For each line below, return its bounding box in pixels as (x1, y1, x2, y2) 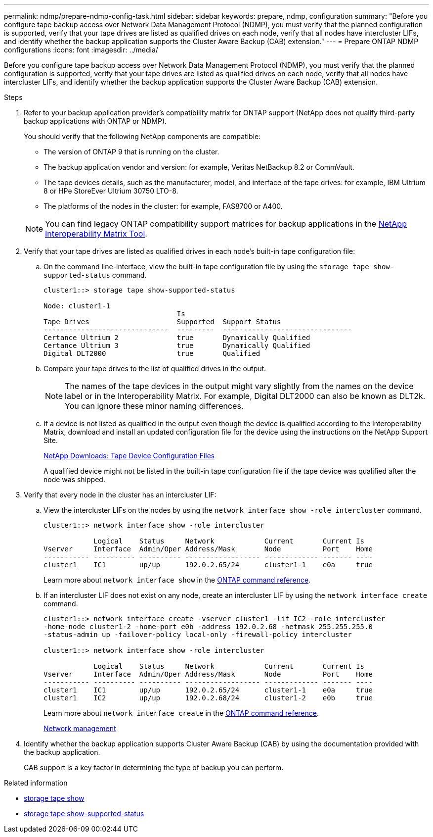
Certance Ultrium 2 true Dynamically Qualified (43, 334, 310, 342)
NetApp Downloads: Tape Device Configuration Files (43, 451, 215, 460)
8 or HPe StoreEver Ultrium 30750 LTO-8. (43, 187, 178, 195)
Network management (43, 724, 116, 733)
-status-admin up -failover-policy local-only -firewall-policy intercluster (43, 631, 352, 639)
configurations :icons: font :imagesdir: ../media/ (4, 46, 158, 54)
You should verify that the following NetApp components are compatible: (24, 132, 261, 141)
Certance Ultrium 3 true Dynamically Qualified (43, 342, 310, 349)
